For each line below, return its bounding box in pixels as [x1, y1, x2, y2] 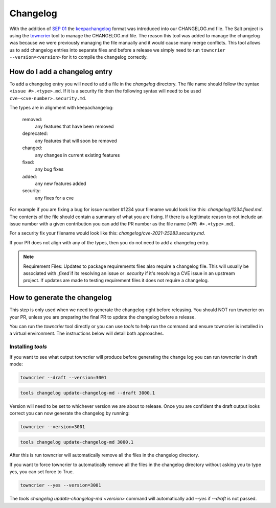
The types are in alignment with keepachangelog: [9, 105, 113, 111]
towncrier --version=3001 [20, 424, 85, 429]
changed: [22, 145, 42, 151]
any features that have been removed [35, 123, 114, 129]
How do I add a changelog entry [9, 67, 112, 76]
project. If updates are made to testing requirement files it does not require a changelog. [23, 278, 209, 284]
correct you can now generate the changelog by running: [9, 410, 130, 416]
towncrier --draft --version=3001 [20, 375, 107, 380]
